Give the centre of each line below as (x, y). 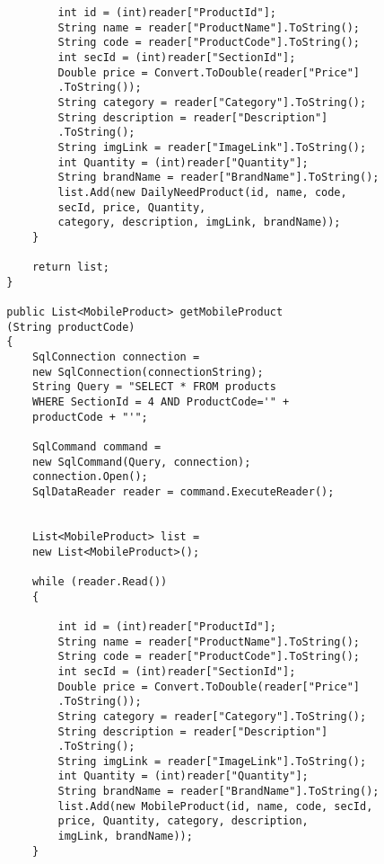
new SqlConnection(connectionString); (148, 372)
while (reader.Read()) (100, 581)
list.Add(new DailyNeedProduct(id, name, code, (202, 192)
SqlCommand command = (96, 447)
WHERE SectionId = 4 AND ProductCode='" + (161, 402)
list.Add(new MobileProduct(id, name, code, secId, (215, 806)
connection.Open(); (90, 477)
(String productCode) (71, 327)
